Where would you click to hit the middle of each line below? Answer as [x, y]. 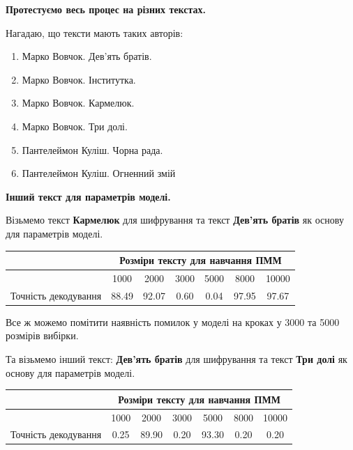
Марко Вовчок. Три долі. [75, 126]
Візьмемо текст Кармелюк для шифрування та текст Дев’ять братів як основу [175, 220]
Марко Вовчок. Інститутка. [79, 79]
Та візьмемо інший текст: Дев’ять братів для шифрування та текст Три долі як [176, 359]
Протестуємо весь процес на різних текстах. [106, 9]
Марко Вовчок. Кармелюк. [78, 103]
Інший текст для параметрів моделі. [88, 196]
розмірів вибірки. [42, 335]
